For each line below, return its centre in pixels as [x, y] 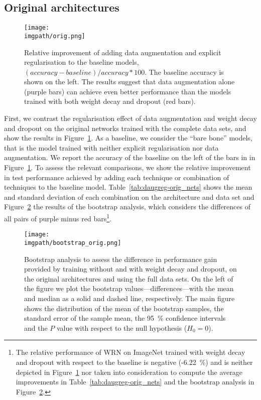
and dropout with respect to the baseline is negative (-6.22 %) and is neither [134, 362]
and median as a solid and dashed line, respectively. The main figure [129, 298]
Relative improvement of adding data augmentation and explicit [123, 52]
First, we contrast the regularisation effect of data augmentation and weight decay [130, 118]
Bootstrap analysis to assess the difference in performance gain [121, 259]
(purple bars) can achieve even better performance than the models [128, 91]
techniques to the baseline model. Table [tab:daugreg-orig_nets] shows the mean [128, 187]
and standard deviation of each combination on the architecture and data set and [129, 196]
